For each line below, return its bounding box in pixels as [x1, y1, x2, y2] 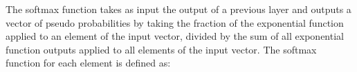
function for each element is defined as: [6, 56, 171, 70]
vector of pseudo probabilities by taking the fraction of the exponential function [6, 15, 344, 29]
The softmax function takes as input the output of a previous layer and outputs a [6, 2, 351, 16]
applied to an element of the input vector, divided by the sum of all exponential [6, 29, 344, 43]
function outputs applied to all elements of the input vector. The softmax [6, 42, 317, 56]
